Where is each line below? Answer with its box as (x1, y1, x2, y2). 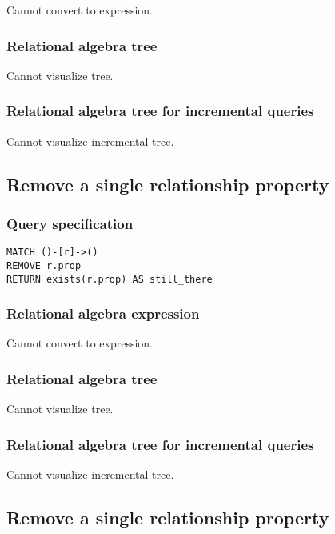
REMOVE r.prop (6, 259, 82, 271)
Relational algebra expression (6, 303, 200, 323)
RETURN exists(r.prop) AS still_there (6, 273, 213, 285)
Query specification (6, 213, 134, 233)
